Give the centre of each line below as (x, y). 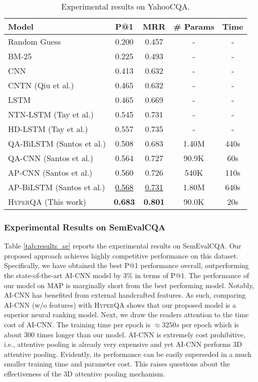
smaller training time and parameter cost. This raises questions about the (117, 364)
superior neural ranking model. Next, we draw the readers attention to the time (126, 314)
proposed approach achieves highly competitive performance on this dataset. (121, 255)
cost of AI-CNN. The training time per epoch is (77, 324)
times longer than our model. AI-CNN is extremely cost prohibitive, (141, 334)
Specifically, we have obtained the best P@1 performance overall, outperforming (126, 265)
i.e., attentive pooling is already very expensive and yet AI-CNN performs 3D (123, 344)
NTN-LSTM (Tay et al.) (51, 114)
